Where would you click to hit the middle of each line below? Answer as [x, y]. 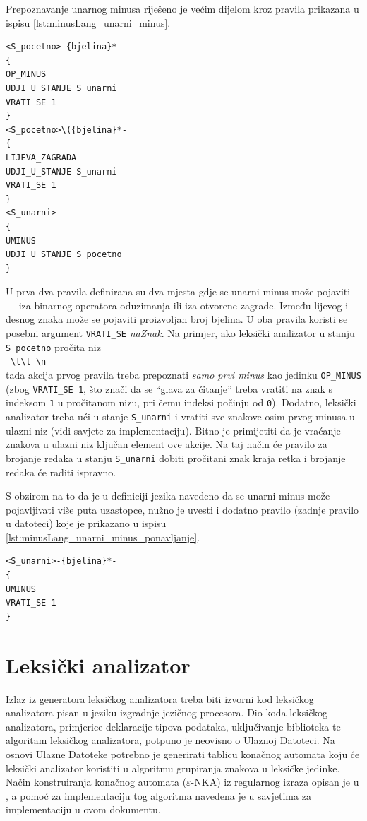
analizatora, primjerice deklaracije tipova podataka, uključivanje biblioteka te [173, 726]
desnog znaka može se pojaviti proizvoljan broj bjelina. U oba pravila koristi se [177, 319]
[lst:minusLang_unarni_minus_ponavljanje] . [103, 537]
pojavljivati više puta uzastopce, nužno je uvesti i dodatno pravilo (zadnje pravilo [182, 509]
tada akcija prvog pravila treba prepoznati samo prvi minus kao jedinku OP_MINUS [183, 375]
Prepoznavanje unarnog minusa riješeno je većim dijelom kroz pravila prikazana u [182, 8]
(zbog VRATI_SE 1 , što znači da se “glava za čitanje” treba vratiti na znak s [169, 388]
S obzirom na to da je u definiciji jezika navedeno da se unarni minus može [168, 496]
